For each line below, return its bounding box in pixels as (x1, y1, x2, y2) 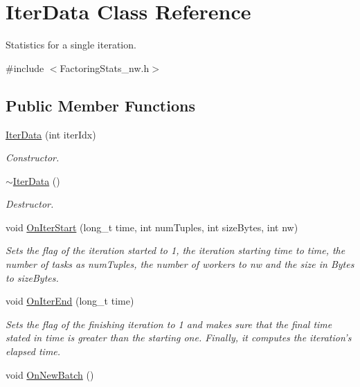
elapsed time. (6, 344, 61, 359)
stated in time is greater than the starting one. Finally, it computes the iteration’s (6, 330, 352, 345)
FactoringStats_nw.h (60, 60, 150, 75)
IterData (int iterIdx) (6, 127, 96, 141)
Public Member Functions (6, 94, 195, 116)
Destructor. (6, 197, 54, 211)
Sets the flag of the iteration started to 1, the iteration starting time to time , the (6, 243, 345, 258)
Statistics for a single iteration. (6, 37, 136, 52)
